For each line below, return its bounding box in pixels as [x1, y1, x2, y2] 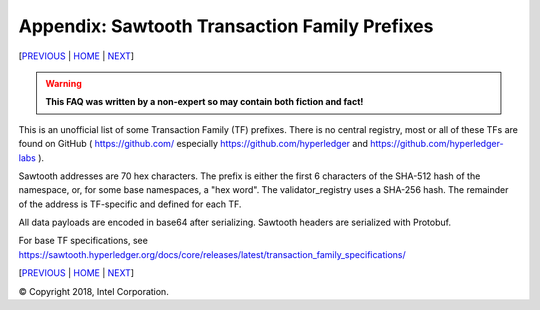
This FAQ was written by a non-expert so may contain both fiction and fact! [45, 96, 364, 108]
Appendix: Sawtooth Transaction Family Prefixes [18, 15, 434, 37]
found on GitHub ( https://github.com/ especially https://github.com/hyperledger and [18, 138, 369, 150]
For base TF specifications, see [18, 235, 149, 247]
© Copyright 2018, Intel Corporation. [18, 285, 169, 297]
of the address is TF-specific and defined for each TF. [18, 198, 242, 210]
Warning [45, 77, 82, 89]
